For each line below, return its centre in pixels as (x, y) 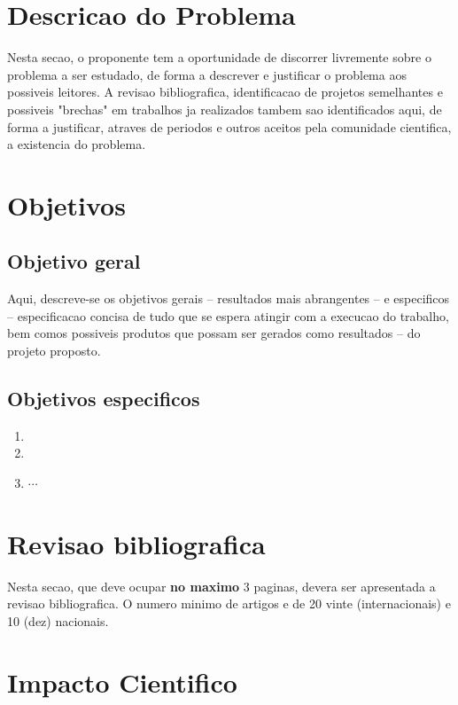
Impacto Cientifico (122, 681)
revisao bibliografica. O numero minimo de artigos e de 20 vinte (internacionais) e (229, 603)
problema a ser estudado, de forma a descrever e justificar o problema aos (207, 74)
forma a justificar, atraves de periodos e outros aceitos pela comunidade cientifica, (229, 126)
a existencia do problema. (77, 144)
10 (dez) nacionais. (58, 620)
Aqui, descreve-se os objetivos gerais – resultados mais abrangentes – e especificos (229, 298)
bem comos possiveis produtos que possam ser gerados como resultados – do (214, 333)
